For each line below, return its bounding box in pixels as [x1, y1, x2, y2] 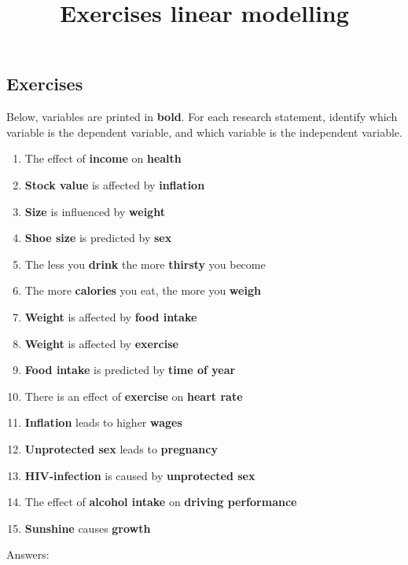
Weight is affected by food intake [24, 308, 197, 325]
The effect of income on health [24, 150, 182, 167]
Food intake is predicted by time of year [24, 361, 236, 378]
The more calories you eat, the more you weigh [24, 282, 261, 299]
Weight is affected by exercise [24, 335, 178, 351]
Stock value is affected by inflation [24, 176, 205, 193]
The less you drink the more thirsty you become [24, 255, 266, 272]
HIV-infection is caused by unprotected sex [24, 467, 255, 483]
